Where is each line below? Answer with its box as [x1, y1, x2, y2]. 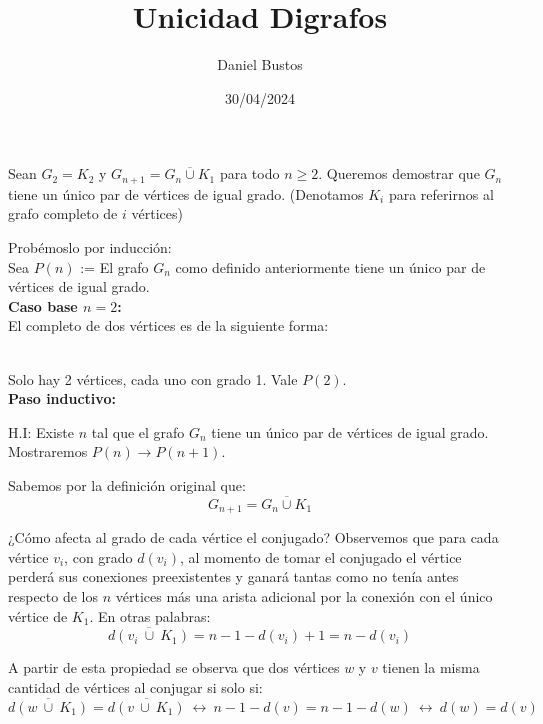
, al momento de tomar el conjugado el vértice [179, 546, 462, 567]
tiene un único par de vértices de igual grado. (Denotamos [8, 183, 364, 204]
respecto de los [8, 585, 99, 606]
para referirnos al [388, 183, 494, 204]
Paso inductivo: [8, 388, 116, 409]
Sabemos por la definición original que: [8, 474, 246, 495]
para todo [219, 163, 280, 184]
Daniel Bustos [217, 54, 303, 75]
